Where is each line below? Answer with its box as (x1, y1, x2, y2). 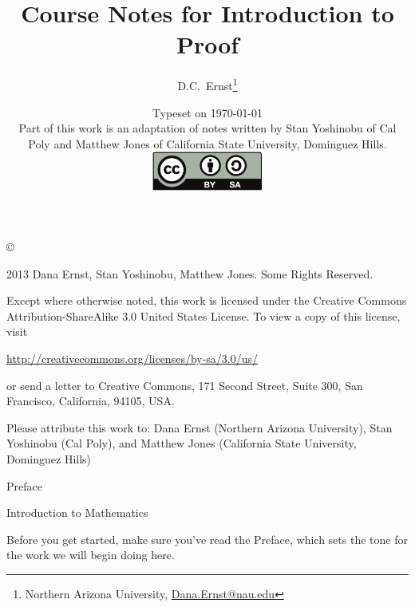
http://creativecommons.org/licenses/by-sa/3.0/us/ (6, 350, 259, 367)
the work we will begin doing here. (6, 546, 175, 563)
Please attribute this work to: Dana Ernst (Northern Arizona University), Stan (6, 419, 393, 436)
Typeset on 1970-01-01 (152, 104, 263, 120)
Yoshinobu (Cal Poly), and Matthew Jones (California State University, (6, 435, 357, 451)
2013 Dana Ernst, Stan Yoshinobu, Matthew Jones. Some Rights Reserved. (6, 265, 373, 282)
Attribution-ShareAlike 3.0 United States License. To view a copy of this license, (6, 307, 401, 324)
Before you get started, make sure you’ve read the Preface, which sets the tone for (6, 530, 408, 547)
